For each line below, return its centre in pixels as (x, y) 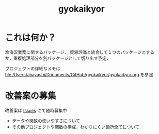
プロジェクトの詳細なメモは (33, 68)
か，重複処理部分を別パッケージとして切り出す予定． (58, 58)
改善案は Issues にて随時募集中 (36, 110)
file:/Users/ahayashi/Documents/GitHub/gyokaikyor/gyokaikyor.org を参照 (79, 74)
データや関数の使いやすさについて (46, 120)
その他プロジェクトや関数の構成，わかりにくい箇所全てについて (76, 127)
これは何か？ (31, 38)
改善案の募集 (31, 96)
